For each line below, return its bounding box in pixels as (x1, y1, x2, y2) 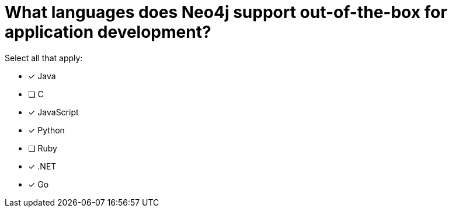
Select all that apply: (5, 52, 83, 63)
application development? (5, 22, 211, 42)
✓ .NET (28, 161, 57, 171)
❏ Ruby (28, 143, 57, 153)
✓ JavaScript (28, 107, 79, 117)
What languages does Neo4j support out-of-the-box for (5, 2, 447, 22)
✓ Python (28, 125, 65, 135)
